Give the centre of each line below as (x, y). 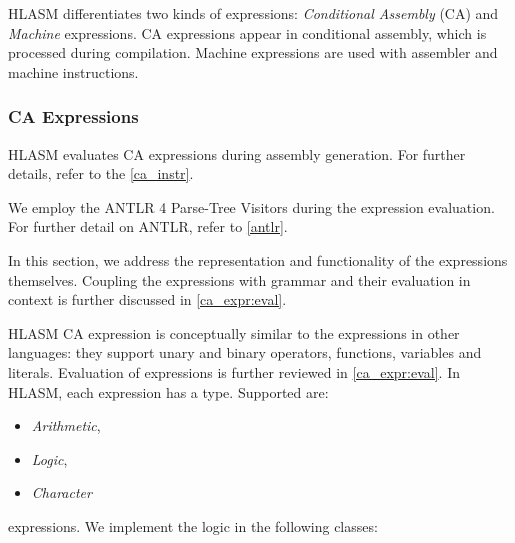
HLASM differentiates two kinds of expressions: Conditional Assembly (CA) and (253, 13)
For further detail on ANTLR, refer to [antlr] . (148, 226)
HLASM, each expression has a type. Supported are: (168, 391)
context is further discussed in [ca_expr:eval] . (147, 299)
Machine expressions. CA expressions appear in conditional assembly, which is (247, 32)
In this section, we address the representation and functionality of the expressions (258, 259)
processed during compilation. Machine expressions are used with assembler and (253, 52)
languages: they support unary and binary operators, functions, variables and (245, 352)
